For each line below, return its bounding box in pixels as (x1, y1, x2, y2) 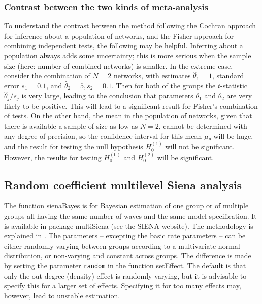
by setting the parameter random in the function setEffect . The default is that (4, 260, 246, 270)
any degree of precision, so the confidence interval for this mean (4, 130, 202, 141)
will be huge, (213, 130, 253, 141)
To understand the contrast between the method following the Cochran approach (4, 20, 256, 31)
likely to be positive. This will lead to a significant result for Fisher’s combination (4, 100, 258, 111)
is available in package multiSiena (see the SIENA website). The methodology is (4, 220, 253, 231)
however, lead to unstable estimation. (4, 290, 120, 300)
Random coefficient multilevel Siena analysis (4, 176, 242, 192)
